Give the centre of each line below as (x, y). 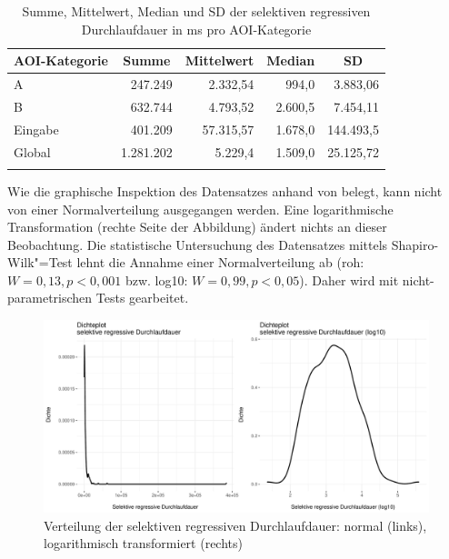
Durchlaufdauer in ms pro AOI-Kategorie (196, 29)
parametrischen (50, 298)
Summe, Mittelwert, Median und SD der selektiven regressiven (196, 11)
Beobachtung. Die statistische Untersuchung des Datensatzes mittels (198, 244)
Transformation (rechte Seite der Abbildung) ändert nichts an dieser (197, 227)
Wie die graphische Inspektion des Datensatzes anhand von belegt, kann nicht (225, 190)
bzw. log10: (156, 279)
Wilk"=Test (40, 262)
